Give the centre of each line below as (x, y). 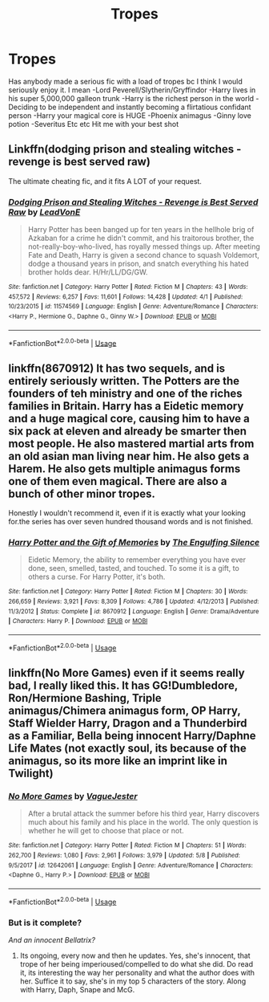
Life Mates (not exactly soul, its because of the (127, 749)
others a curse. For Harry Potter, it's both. (96, 577)
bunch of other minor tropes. (82, 493)
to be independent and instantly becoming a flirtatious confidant (145, 107)
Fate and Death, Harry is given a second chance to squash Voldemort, (144, 255)
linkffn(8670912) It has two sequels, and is (117, 368)
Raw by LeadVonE (44, 212)
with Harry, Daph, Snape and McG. (77, 989)
